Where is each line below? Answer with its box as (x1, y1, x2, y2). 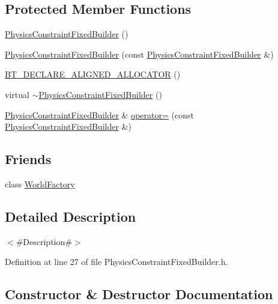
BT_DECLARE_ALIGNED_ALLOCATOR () (5, 68, 181, 81)
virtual (5, 88, 29, 100)
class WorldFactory (5, 177, 75, 190)
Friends (5, 150, 52, 168)
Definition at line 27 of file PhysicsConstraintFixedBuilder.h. (5, 255, 228, 268)
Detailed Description (5, 207, 136, 225)
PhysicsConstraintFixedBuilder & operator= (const (5, 108, 194, 121)
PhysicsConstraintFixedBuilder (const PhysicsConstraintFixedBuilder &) (5, 47, 274, 60)
